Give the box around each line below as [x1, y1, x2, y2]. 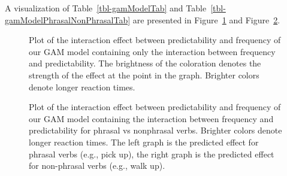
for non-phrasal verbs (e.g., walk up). [29, 159, 165, 172]
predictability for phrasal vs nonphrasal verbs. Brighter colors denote [29, 124, 282, 136]
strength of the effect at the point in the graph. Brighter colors [29, 68, 259, 81]
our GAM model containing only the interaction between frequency [29, 45, 276, 57]
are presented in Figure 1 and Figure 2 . [132, 13, 280, 26]
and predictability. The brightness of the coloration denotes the [29, 57, 261, 69]
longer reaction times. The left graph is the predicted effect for [29, 135, 259, 148]
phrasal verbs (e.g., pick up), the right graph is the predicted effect [29, 147, 274, 160]
